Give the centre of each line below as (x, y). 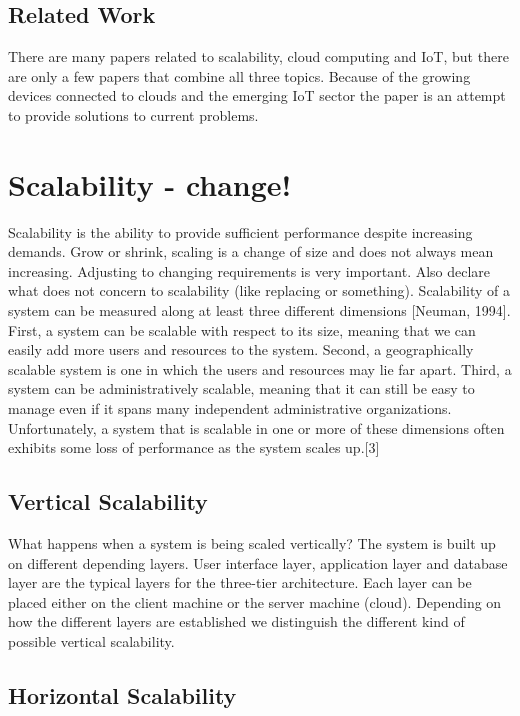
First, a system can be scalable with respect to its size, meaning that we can (242, 329)
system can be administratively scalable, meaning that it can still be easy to (241, 388)
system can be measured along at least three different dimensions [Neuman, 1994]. (259, 310)
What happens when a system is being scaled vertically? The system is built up (252, 543)
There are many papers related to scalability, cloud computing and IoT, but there (258, 56)
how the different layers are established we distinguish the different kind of (236, 621)
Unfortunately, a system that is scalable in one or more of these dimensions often (256, 427)
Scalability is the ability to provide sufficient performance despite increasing (240, 231)
